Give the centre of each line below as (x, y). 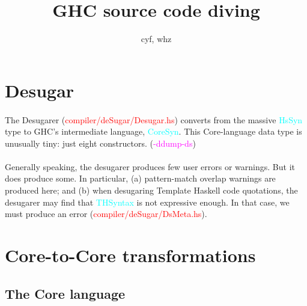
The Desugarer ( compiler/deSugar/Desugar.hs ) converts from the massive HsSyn (154, 119)
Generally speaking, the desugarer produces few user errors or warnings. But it (150, 166)
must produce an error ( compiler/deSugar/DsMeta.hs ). (106, 214)
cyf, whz (156, 39)
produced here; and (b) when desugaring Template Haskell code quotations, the (151, 190)
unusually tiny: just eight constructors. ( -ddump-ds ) (100, 143)
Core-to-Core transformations (130, 255)
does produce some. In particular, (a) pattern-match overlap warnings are (140, 178)
